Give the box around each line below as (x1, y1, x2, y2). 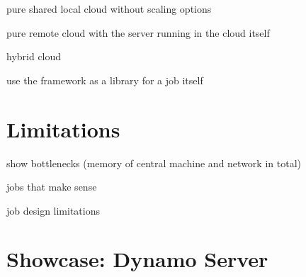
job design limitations (6, 203, 101, 217)
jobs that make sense (6, 179, 97, 194)
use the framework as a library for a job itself (6, 72, 203, 87)
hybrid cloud (6, 49, 62, 64)
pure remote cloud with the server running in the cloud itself (6, 25, 270, 40)
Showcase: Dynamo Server (6, 244, 268, 273)
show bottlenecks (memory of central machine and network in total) (6, 155, 301, 170)
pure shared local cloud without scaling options (6, 1, 212, 16)
